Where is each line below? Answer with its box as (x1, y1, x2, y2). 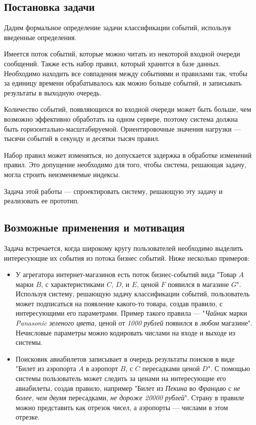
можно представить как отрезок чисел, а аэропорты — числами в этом (15, 402, 228, 412)
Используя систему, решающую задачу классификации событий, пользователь (15, 288, 250, 299)
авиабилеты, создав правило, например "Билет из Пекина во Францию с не (15, 382, 240, 393)
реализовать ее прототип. (4, 195, 79, 206)
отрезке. (15, 412, 40, 422)
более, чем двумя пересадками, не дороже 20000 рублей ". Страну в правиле (15, 392, 244, 403)
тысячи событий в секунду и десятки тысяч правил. (4, 133, 160, 143)
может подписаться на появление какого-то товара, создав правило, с (15, 298, 223, 308)
